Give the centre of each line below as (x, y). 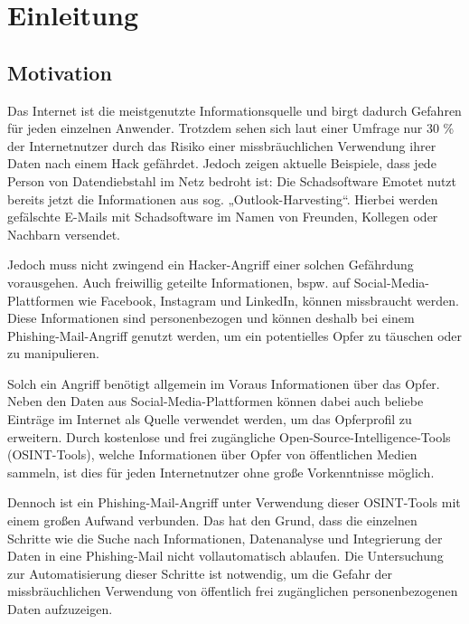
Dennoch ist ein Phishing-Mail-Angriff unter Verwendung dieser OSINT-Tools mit (234, 502)
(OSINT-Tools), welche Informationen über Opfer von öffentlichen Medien (212, 454)
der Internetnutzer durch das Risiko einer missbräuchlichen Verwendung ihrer (222, 145)
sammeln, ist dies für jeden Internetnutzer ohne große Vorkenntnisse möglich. (221, 472)
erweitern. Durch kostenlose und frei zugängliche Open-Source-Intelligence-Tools (229, 436)
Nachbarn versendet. (64, 234)
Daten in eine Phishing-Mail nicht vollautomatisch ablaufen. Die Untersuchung (225, 556)
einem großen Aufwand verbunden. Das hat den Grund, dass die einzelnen (212, 520)
